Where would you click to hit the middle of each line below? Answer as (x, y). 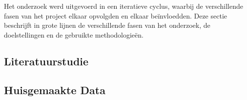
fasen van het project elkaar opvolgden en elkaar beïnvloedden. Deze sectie (116, 15)
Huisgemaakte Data (55, 90)
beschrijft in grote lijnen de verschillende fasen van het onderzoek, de (107, 25)
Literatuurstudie (46, 61)
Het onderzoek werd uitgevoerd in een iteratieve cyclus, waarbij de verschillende (123, 6)
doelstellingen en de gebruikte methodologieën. (74, 34)
